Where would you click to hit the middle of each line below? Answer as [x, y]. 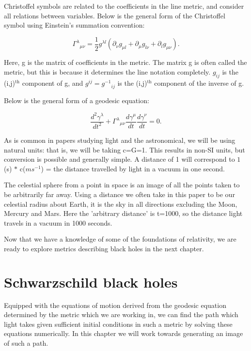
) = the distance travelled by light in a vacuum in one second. [133, 168]
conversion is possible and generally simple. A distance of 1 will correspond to [119, 159]
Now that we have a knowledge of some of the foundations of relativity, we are [120, 239]
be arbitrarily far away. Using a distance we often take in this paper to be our [119, 194]
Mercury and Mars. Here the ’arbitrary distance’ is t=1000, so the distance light [123, 213]
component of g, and [53, 83]
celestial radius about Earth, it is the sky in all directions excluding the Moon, [121, 204]
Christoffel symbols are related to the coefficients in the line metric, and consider [124, 6]
